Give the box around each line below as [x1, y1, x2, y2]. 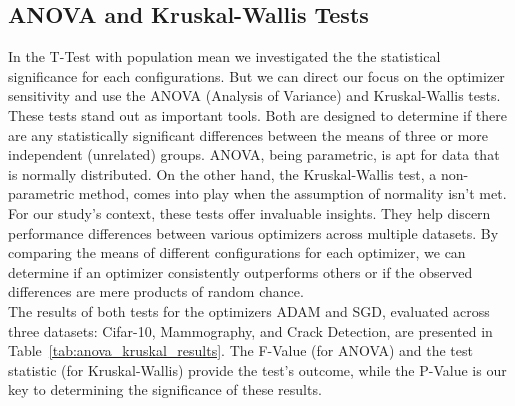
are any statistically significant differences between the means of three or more [8, 124, 489, 145]
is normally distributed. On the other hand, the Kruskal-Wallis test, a [8, 163, 437, 184]
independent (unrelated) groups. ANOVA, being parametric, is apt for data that [8, 144, 500, 165]
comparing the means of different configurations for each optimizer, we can [8, 242, 466, 263]
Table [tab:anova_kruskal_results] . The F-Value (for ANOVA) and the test [8, 340, 473, 361]
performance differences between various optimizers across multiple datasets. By [8, 222, 499, 243]
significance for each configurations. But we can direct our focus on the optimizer [8, 65, 505, 86]
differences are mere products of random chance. [8, 281, 304, 302]
